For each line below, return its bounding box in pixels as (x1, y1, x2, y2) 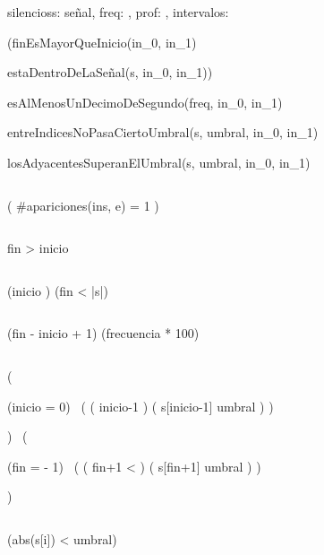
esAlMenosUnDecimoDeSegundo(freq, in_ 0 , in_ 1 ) (7, 92, 283, 111)
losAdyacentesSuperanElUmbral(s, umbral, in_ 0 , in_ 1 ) (7, 152, 311, 171)
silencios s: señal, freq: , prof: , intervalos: (7, 3, 229, 21)
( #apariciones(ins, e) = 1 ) (7, 195, 159, 214)
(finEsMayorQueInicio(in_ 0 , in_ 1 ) (7, 32, 197, 51)
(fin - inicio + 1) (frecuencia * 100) (7, 324, 200, 343)
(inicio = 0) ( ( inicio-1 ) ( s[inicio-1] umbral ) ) (7, 396, 274, 415)
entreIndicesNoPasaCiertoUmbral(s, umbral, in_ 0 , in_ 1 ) (7, 123, 319, 142)
